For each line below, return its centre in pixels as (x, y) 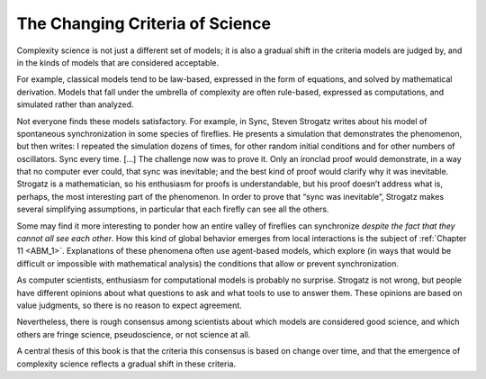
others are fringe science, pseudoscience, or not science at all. (134, 334)
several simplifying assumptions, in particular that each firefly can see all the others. (173, 209)
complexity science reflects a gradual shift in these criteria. (126, 364)
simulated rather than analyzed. (75, 104)
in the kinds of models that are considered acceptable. (118, 62)
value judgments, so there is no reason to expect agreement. (129, 305)
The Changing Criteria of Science (144, 23)
